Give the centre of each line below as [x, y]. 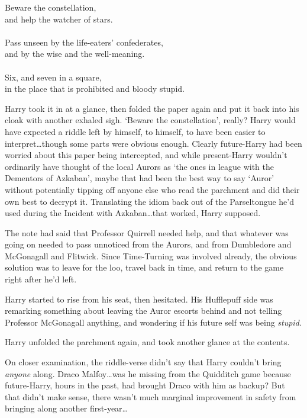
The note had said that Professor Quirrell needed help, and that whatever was [147, 232]
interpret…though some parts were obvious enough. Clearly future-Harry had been [153, 143]
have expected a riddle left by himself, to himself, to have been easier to [135, 131]
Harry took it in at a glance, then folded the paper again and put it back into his [152, 108]
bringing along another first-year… [66, 408]
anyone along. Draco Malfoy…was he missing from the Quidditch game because [148, 373]
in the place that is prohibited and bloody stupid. [95, 89]
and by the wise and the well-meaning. [75, 54]
